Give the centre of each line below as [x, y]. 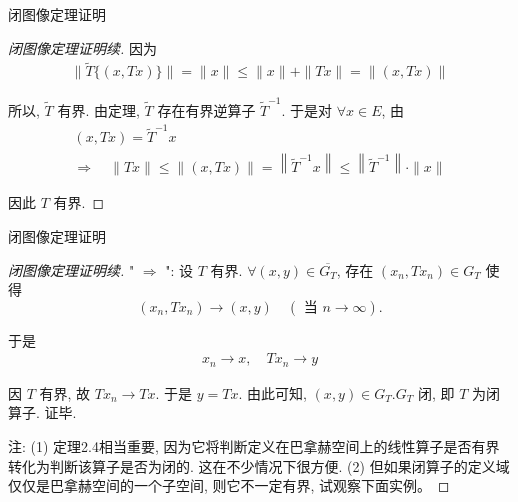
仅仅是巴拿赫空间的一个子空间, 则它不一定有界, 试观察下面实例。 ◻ [229, 485]
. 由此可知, [272, 392]
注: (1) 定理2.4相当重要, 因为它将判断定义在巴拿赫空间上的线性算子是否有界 [254, 446]
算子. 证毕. [42, 412]
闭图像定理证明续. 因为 [82, 47]
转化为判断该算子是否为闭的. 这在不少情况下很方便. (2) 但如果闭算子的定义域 [259, 465]
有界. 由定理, [98, 110]
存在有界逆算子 [206, 110]
